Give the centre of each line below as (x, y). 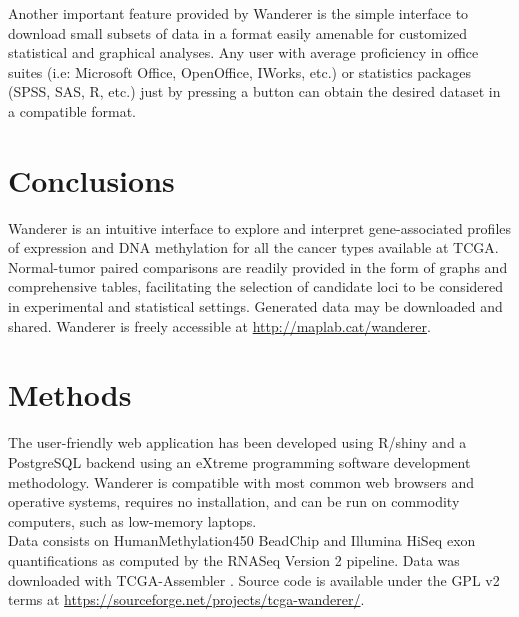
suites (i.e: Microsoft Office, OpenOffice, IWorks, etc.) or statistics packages (240, 71)
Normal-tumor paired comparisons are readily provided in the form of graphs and (258, 266)
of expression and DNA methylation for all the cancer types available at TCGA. (253, 247)
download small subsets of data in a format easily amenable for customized (238, 32)
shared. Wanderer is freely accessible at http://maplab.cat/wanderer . (219, 325)
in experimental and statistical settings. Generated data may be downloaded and (255, 306)
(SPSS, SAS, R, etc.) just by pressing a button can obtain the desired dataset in (254, 91)
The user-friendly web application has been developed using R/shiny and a (237, 442)
